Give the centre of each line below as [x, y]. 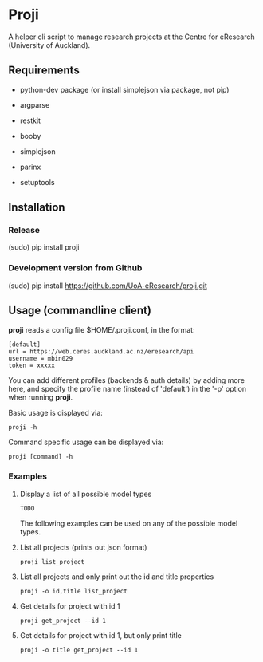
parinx [30, 167]
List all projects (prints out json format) [83, 547]
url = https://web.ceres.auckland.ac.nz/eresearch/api [101, 351]
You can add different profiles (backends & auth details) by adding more [127, 380]
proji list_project [52, 562]
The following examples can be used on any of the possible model [129, 523]
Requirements [44, 71]
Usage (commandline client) [80, 311]
